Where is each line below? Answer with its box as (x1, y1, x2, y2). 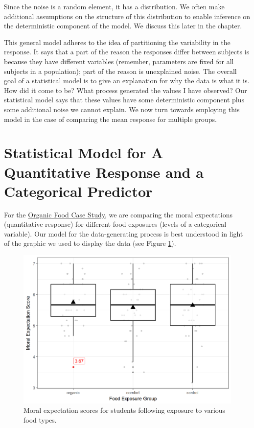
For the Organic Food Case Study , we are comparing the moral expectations (4, 209, 233, 219)
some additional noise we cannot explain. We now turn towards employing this (4, 104, 240, 114)
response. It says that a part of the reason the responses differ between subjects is (4, 47, 250, 57)
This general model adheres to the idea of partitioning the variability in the (4, 37, 231, 47)
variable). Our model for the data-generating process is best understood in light (4, 228, 243, 238)
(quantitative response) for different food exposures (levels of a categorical (4, 219, 227, 229)
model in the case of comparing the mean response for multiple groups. (4, 114, 217, 124)
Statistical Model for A (4, 143, 163, 163)
